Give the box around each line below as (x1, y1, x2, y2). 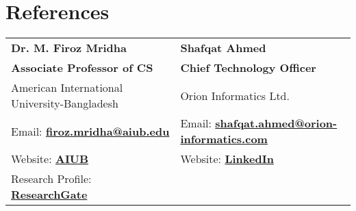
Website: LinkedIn (180, 151, 274, 167)
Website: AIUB (11, 151, 89, 167)
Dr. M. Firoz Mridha (11, 40, 127, 56)
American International (11, 79, 123, 96)
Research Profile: (11, 171, 92, 187)
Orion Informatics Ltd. (180, 87, 290, 103)
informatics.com (180, 131, 268, 147)
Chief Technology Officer (180, 60, 316, 76)
